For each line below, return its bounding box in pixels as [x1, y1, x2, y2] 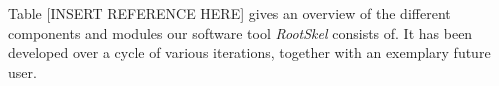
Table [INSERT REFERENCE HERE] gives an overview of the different [8, 3, 451, 23]
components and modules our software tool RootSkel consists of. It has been [8, 22, 473, 43]
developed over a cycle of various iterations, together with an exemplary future [8, 42, 491, 63]
